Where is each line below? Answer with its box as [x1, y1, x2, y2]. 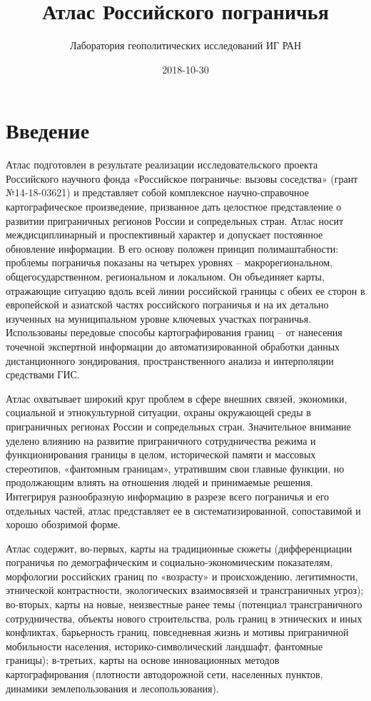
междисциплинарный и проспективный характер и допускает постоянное [6, 227, 323, 242]
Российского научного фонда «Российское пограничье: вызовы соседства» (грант [6, 171, 358, 186]
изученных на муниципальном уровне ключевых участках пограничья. [6, 311, 312, 326]
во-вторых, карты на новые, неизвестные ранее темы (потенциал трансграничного [6, 597, 362, 612]
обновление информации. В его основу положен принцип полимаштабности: [6, 241, 339, 256]
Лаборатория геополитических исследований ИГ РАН [69, 38, 302, 53]
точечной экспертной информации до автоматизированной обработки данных [6, 338, 340, 353]
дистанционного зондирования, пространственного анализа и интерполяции [6, 353, 334, 368]
